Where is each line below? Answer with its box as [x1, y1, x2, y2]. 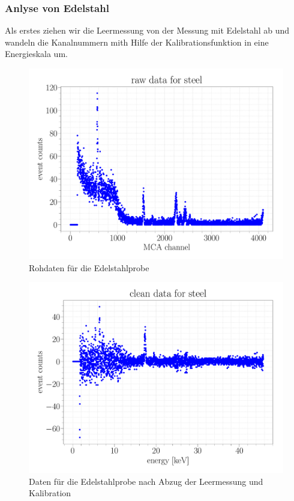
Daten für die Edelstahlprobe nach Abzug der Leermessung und [29, 475, 263, 487]
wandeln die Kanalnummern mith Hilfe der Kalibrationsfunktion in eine [5, 35, 269, 48]
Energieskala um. [5, 47, 68, 60]
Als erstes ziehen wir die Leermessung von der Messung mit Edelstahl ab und [5, 24, 290, 37]
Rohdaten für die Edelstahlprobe [29, 261, 149, 274]
